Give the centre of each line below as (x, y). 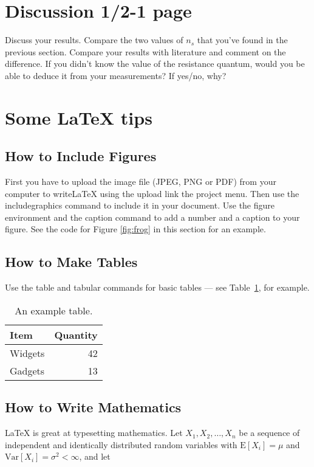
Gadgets (27, 370)
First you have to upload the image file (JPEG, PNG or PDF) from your (141, 182)
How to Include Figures (81, 156)
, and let (95, 456)
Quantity (76, 334)
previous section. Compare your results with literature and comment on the (145, 51)
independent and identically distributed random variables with (121, 444)
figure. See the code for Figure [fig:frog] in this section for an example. (135, 229)
